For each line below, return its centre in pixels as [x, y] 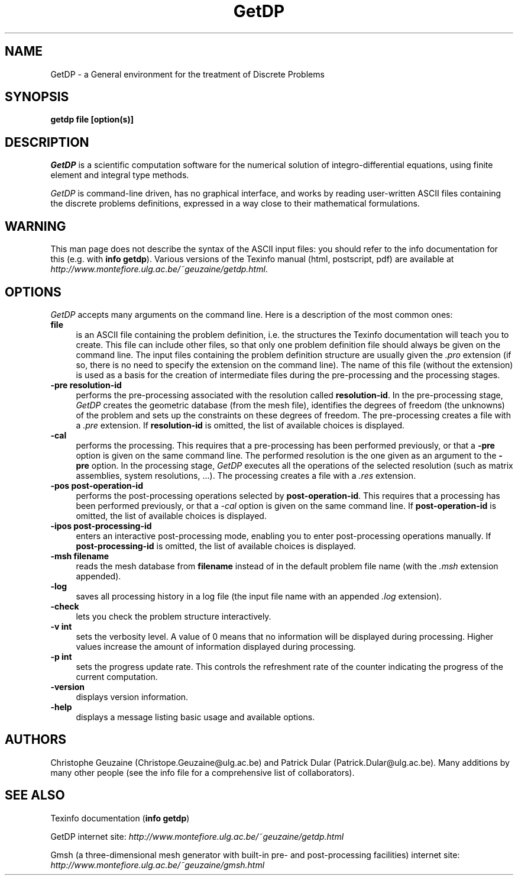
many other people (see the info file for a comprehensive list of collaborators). [203, 772]
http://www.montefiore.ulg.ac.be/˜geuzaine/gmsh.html [158, 865]
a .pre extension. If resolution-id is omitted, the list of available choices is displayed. [240, 425]
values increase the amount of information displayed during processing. [216, 646]
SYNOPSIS [37, 97]
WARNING [35, 226]
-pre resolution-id [86, 385]
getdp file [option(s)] [92, 120]
